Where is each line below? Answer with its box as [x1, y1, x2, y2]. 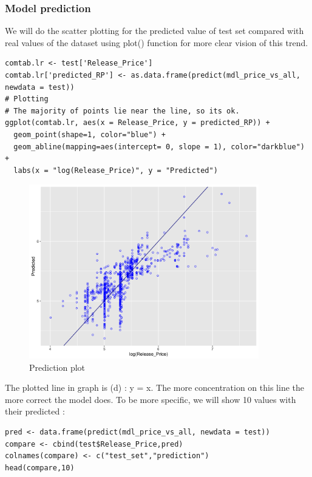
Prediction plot [29, 360, 86, 373]
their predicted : [5, 405, 65, 418]
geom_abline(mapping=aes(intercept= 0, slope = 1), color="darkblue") [13, 142, 305, 151]
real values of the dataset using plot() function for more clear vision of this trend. [5, 36, 308, 49]
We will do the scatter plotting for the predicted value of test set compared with [5, 24, 304, 37]
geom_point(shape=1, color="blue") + [13, 130, 166, 139]
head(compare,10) [5, 463, 75, 472]
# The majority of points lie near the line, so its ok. [5, 106, 240, 115]
